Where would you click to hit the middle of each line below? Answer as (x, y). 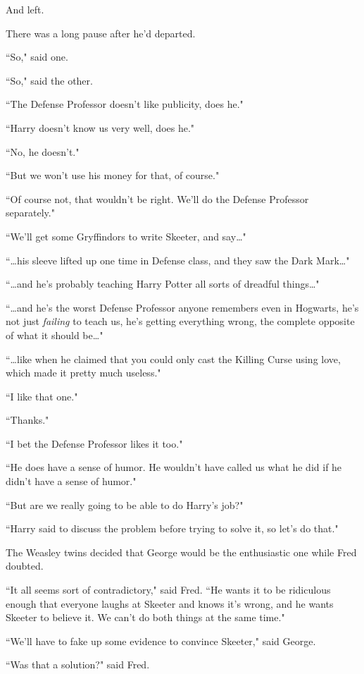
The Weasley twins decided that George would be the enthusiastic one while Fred (181, 552)
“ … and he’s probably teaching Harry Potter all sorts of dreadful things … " (163, 284)
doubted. (25, 566)
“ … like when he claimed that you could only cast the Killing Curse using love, (173, 359)
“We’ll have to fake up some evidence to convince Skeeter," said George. (161, 641)
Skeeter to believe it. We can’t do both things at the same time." (145, 617)
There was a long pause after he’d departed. (101, 33)
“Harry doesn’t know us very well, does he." (100, 127)
